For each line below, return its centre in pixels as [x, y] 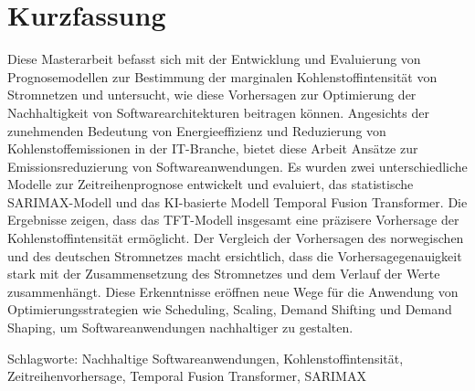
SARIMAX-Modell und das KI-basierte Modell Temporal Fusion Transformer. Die [237, 201]
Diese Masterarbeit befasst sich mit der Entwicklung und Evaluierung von [214, 59]
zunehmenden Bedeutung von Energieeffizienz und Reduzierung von [197, 130]
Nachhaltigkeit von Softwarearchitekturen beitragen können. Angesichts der [218, 112]
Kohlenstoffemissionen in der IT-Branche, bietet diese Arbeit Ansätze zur [213, 148]
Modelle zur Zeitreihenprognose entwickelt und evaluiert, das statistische [211, 184]
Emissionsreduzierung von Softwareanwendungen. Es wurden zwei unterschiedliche [237, 166]
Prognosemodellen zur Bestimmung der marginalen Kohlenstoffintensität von [222, 76]
